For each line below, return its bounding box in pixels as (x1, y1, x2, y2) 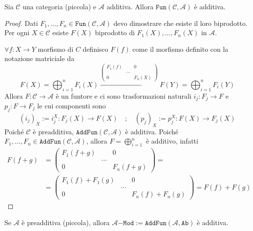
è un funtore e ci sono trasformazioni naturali (56, 90, 191, 101)
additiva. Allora (106, 1, 154, 11)
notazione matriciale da (4, 53, 75, 63)
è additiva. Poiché (125, 126, 179, 136)
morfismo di (38, 43, 74, 54)
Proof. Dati (4, 18, 38, 28)
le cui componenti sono (37, 101, 106, 111)
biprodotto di (95, 27, 135, 38)
